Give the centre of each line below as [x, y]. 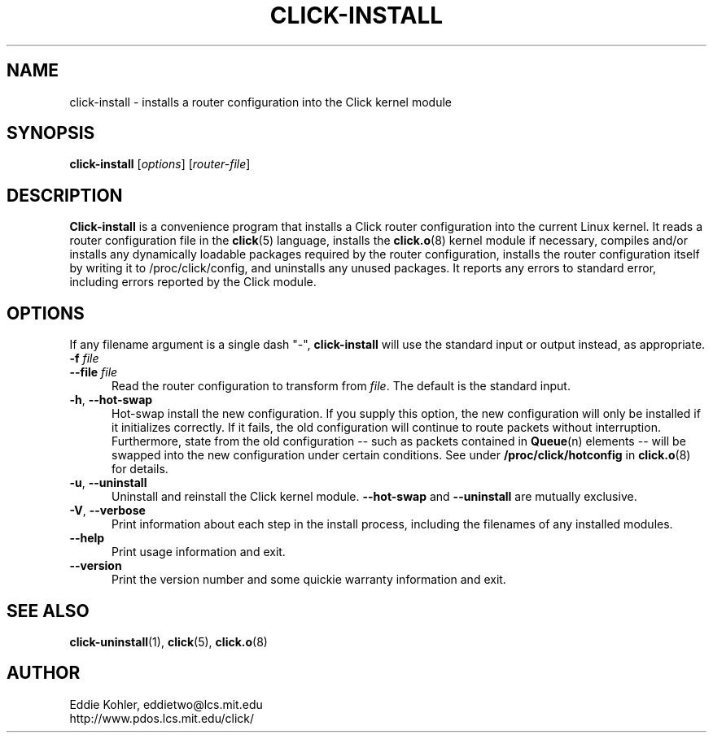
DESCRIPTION [65, 195]
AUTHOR [44, 673]
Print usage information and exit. [199, 552]
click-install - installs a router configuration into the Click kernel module [260, 102]
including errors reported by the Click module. [193, 282]
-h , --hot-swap [111, 400]
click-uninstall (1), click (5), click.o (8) [168, 641]
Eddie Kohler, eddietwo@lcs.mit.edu [166, 704]
